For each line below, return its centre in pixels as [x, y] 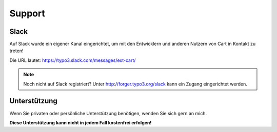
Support [27, 13]
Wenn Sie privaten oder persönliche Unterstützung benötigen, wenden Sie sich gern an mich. [108, 113]
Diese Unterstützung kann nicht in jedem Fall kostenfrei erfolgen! [81, 122]
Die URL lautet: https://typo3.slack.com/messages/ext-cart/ [73, 60]
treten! [16, 51]
